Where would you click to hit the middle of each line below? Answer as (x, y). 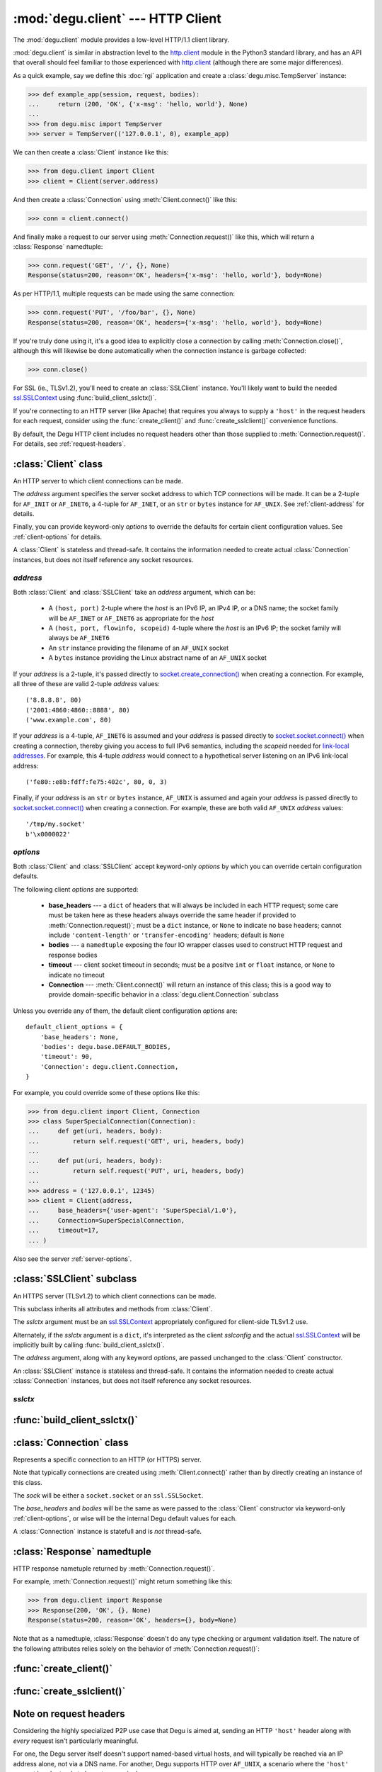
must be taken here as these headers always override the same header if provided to (172, 915)
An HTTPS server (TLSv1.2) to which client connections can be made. (115, 1296)
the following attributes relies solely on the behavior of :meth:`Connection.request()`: (136, 1649)
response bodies (73, 955)
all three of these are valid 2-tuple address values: (87, 683)
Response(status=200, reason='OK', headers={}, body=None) (132, 1620)
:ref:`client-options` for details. (58, 537)
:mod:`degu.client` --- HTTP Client (117, 18)
